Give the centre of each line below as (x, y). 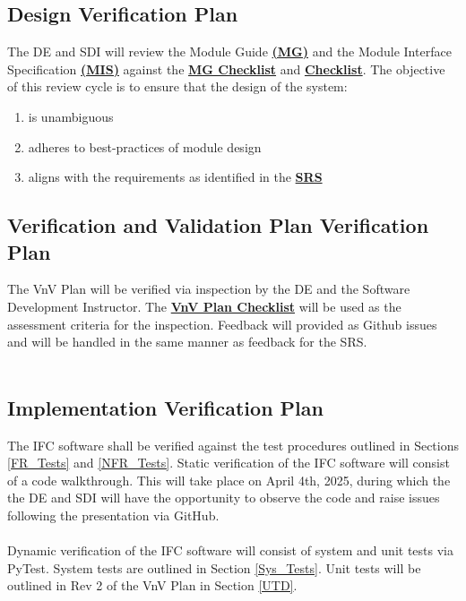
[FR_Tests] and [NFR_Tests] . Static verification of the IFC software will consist (229, 463)
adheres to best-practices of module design (145, 146)
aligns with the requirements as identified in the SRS (175, 177)
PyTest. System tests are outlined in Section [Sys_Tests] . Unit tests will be (214, 567)
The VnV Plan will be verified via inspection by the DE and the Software (209, 289)
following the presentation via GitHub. (113, 515)
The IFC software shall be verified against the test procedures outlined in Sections (233, 445)
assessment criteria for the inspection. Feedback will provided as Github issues (222, 324)
